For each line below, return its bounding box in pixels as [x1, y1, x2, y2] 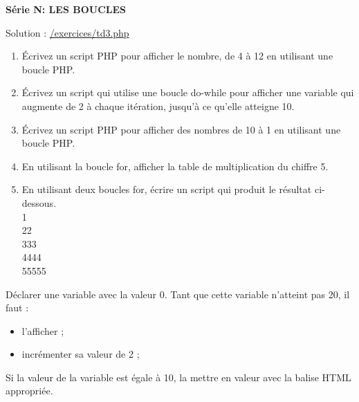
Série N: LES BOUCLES [6, 2, 126, 16]
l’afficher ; [21, 323, 64, 338]
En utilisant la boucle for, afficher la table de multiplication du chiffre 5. [21, 158, 329, 173]
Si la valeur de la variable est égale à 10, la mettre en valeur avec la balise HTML [6, 369, 351, 384]
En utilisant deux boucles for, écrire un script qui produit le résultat [21, 182, 312, 197]
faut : [6, 300, 29, 315]
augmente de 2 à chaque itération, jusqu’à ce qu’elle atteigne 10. [21, 98, 295, 113]
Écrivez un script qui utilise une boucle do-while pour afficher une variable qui [21, 85, 354, 100]
